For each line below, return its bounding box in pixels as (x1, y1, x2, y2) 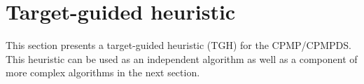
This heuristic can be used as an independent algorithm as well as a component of (6, 51, 358, 66)
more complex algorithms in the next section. (6, 65, 200, 80)
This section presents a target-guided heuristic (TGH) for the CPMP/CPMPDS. (6, 38, 351, 52)
